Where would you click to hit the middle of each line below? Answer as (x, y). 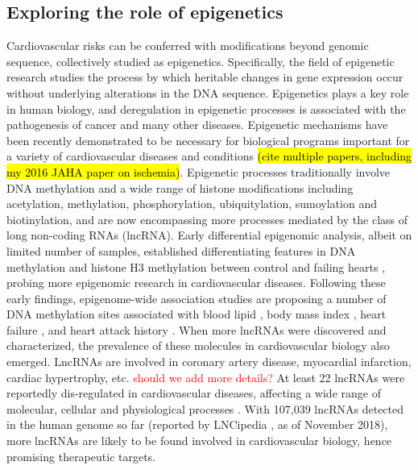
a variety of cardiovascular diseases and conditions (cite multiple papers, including (209, 156)
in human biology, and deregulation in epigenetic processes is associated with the (206, 108)
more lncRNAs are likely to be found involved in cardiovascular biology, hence (199, 441)
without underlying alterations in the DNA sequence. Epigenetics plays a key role (208, 92)
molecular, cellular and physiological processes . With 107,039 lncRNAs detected (205, 408)
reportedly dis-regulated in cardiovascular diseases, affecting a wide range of (194, 393)
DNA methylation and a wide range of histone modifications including (180, 187)
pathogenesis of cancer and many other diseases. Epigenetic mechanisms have (197, 125)
